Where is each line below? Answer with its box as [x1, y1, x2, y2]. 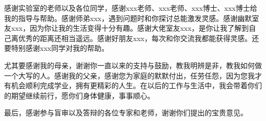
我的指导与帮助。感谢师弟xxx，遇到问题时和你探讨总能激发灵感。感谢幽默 [4, 12, 252, 23]
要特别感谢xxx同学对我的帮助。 [4, 43, 109, 53]
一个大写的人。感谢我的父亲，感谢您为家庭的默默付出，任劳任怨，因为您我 [4, 70, 255, 80]
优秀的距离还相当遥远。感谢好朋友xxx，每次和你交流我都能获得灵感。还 [18, 32, 259, 43]
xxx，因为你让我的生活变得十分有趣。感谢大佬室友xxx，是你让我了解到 [11, 23, 249, 33]
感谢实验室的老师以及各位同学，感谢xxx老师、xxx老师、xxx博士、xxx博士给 [4, 3, 257, 13]
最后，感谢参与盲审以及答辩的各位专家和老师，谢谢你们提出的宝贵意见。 [4, 107, 248, 118]
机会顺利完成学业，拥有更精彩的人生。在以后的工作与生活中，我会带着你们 [11, 80, 262, 91]
